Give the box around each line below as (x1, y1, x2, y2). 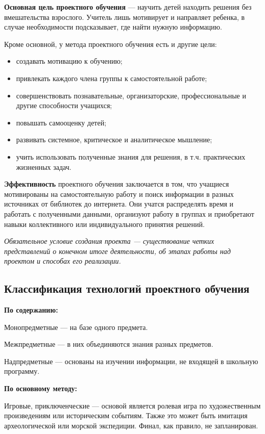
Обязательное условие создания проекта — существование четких (4, 236, 214, 246)
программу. (4, 366, 40, 376)
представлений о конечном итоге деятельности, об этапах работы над (4, 245, 231, 256)
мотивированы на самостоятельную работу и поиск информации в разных (4, 188, 234, 199)
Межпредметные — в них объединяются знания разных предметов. (4, 339, 213, 349)
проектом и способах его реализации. (4, 256, 121, 266)
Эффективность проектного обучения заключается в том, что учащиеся (4, 178, 229, 189)
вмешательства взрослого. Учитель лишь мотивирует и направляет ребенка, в (4, 11, 245, 22)
